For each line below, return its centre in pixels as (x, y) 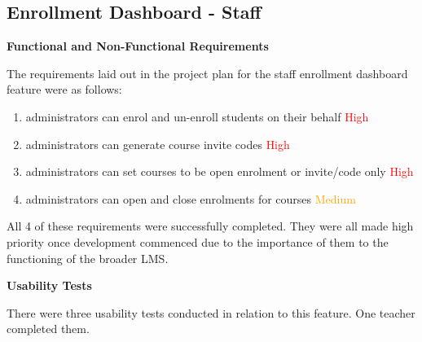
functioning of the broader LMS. (88, 258)
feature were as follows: (64, 89)
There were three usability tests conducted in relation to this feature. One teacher (211, 312)
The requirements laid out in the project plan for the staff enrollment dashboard (207, 73)
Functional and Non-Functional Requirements (138, 46)
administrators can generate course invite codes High (158, 144)
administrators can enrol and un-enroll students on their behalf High (197, 116)
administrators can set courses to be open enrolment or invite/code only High (220, 171)
